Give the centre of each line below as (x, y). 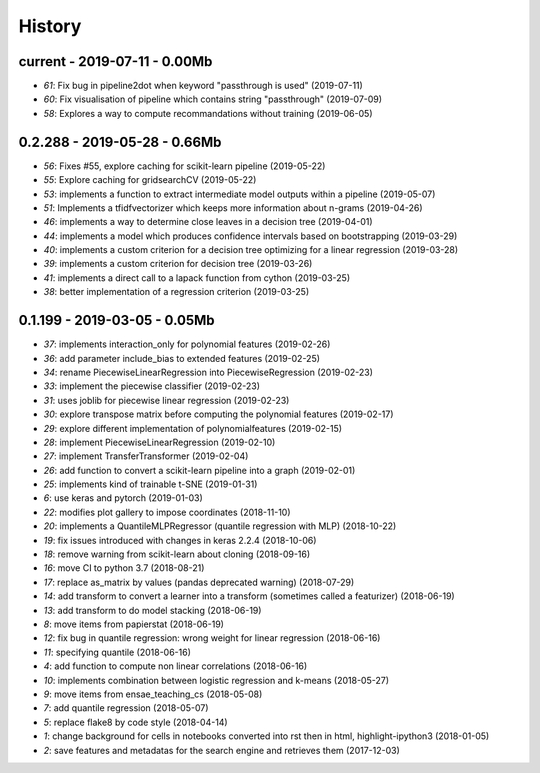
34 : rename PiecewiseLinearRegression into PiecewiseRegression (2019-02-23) (208, 372)
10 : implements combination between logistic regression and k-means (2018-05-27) (216, 680)
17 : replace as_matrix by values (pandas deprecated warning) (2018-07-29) (199, 582)
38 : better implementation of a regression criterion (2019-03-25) (176, 292)
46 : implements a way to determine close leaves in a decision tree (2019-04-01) (208, 222)
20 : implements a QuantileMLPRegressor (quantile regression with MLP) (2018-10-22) (220, 526)
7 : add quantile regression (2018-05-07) (126, 708)
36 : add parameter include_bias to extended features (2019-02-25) (181, 358)
